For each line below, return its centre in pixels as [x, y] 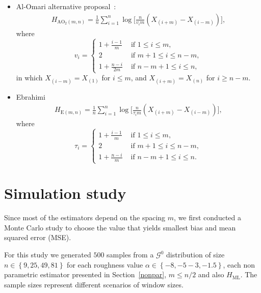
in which [29, 78]
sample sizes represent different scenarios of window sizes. [94, 284]
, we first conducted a [208, 217]
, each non [239, 264]
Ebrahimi [31, 96]
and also [211, 274]
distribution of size [195, 255]
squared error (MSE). [38, 237]
